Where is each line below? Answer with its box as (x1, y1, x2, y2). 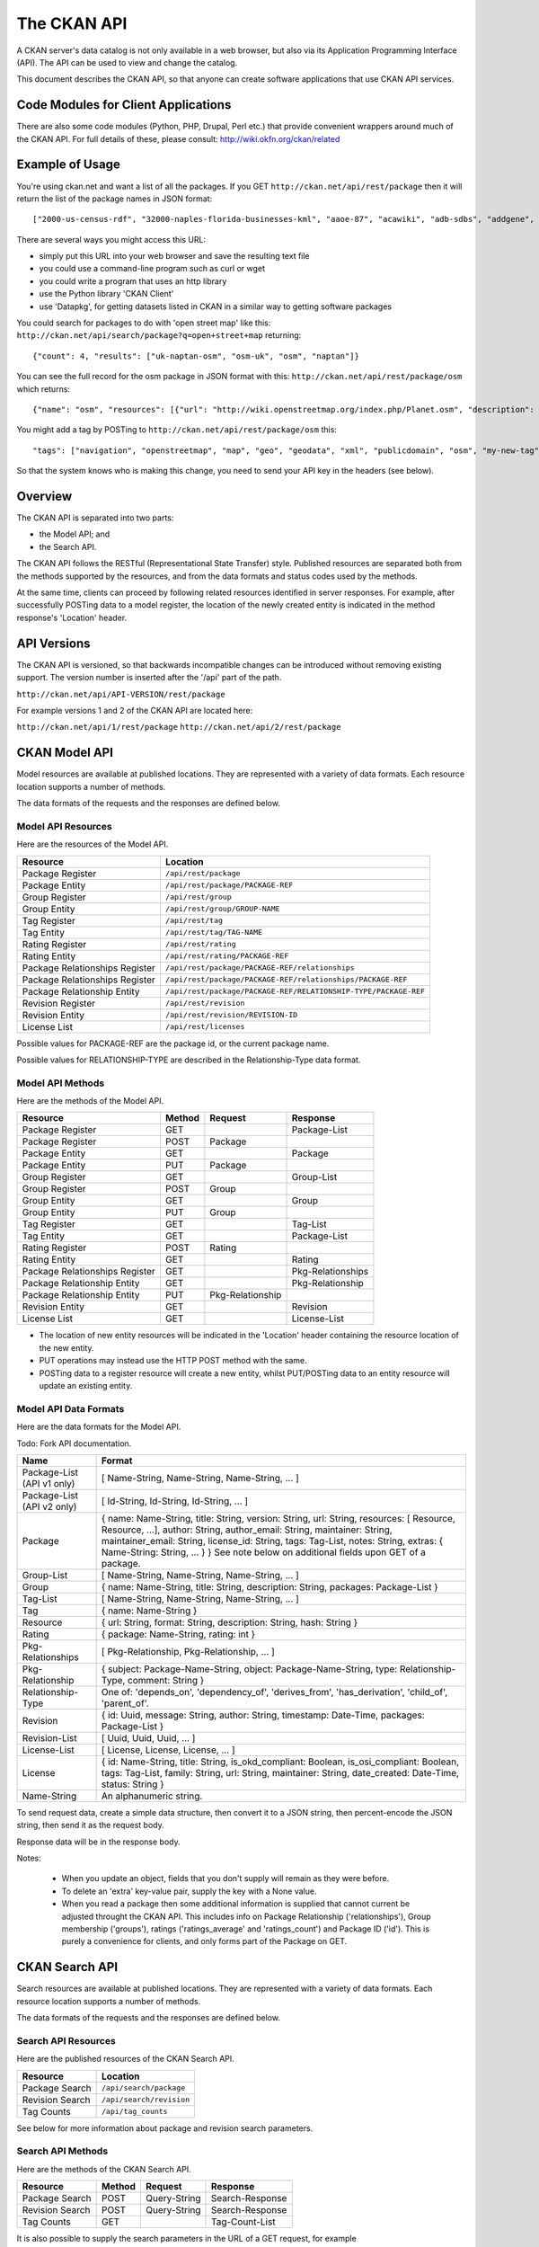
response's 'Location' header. (16, 612, 128, 623)
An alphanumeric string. (101, 1790, 203, 1802)
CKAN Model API (16, 745, 114, 760)
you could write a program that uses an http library (39, 275, 227, 287)
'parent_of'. (101, 1697, 150, 1710)
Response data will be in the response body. (16, 1836, 181, 1847)
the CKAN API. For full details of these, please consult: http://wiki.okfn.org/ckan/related (16, 133, 340, 144)
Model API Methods (16, 1077, 105, 1089)
